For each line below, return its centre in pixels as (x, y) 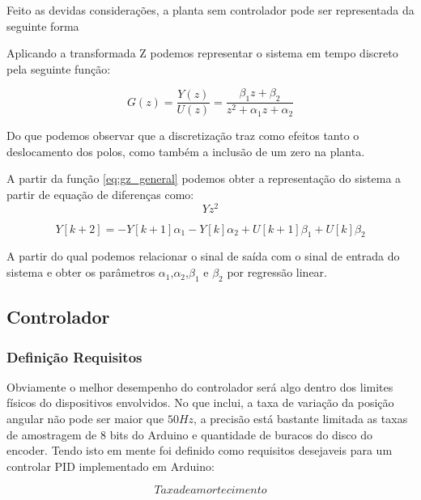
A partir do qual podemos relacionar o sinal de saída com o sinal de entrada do (203, 256)
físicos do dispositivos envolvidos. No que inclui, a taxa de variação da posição (200, 403)
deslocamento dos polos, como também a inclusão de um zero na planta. (186, 151)
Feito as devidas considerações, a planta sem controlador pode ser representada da (210, 10)
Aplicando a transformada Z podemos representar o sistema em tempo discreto (202, 53)
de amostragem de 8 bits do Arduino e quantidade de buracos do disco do (189, 434)
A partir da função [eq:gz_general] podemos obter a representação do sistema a (204, 178)
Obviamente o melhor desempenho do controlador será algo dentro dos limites (200, 386)
